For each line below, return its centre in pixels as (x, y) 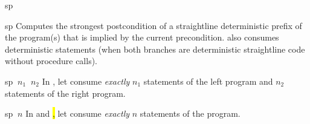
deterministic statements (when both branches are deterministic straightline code (155, 49)
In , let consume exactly (86, 81)
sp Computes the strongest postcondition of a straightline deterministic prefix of (153, 25)
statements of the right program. (65, 93)
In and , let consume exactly (78, 113)
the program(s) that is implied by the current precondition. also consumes (142, 37)
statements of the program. (190, 113)
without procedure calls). (51, 61)
